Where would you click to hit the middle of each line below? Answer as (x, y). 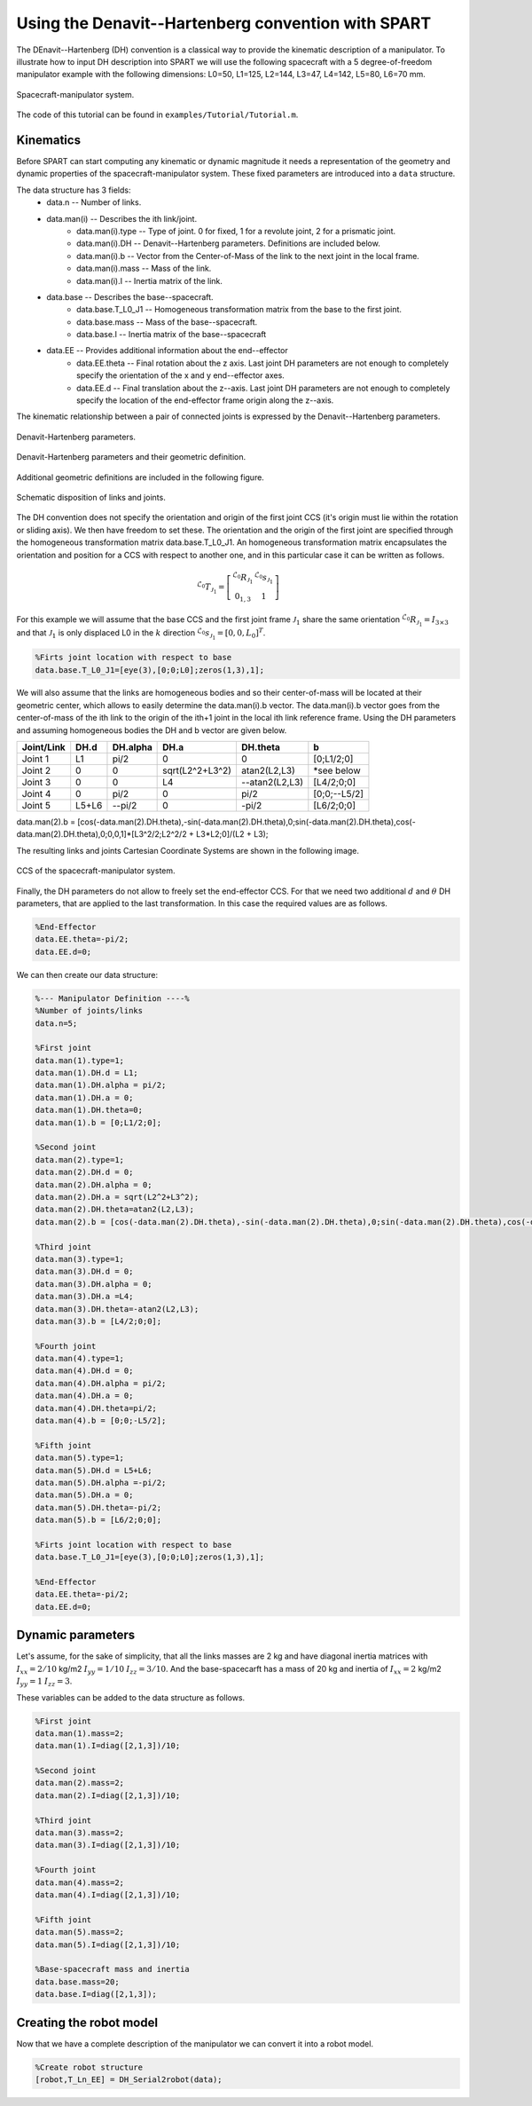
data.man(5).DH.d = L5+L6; (94, 1470)
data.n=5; (56, 1023)
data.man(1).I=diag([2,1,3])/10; (108, 1746)
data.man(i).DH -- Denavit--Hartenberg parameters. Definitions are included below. (228, 243)
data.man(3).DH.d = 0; (84, 1272)
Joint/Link (43, 747)
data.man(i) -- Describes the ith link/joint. (122, 218)
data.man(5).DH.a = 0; (84, 1495)
